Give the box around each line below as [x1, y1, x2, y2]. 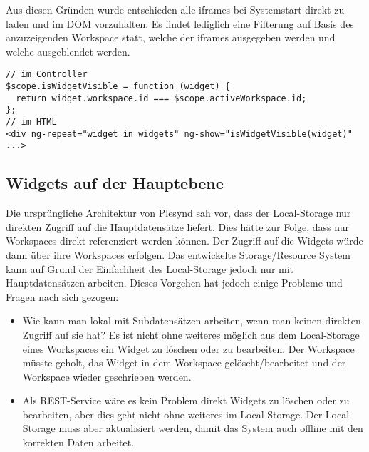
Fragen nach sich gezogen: [6, 289, 119, 304]
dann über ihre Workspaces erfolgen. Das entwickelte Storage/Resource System [6, 247, 350, 262]
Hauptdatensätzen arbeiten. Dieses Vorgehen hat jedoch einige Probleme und [6, 275, 343, 290]
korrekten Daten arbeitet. [22, 435, 135, 450]
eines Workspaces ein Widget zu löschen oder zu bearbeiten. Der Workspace [22, 341, 355, 356]
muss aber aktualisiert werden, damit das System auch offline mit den [58, 421, 363, 436]
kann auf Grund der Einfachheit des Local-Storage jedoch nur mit [6, 261, 294, 276]
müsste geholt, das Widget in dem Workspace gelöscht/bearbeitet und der [22, 355, 346, 370]
